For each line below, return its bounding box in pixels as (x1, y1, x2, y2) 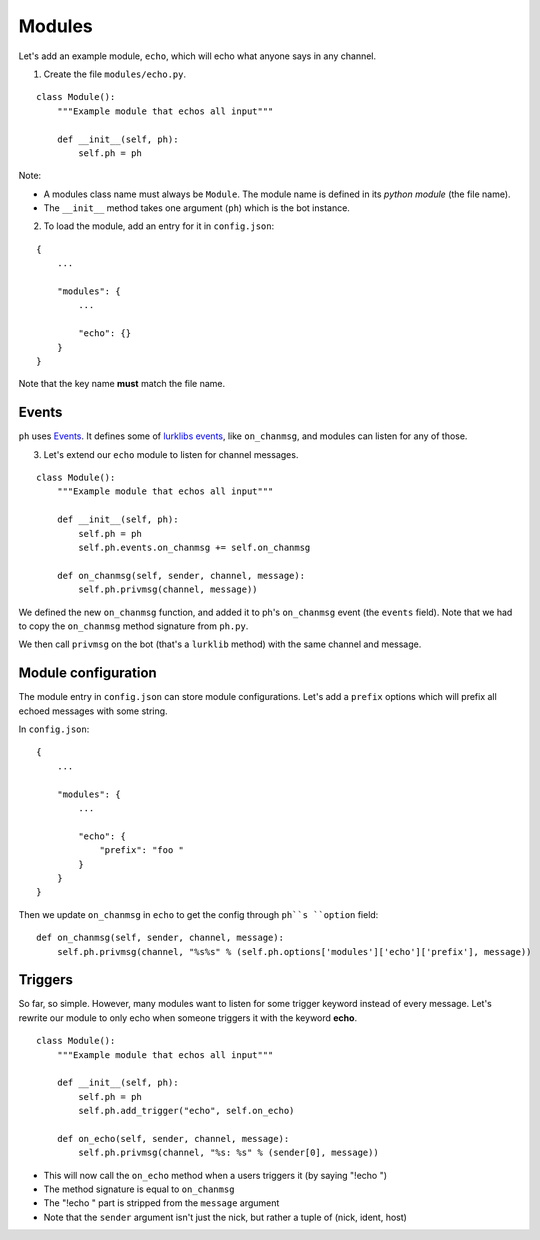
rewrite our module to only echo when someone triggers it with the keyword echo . (18, 1011, 358, 1024)
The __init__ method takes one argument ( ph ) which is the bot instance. (43, 202, 350, 214)
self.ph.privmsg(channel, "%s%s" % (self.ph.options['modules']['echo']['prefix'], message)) (56, 946, 532, 957)
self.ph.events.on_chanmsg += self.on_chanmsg (78, 542, 311, 553)
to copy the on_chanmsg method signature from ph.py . (18, 620, 249, 632)
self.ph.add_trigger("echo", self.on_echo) (78, 1105, 295, 1117)
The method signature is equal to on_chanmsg (43, 1183, 235, 1195)
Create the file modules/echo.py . (43, 68, 187, 80)
